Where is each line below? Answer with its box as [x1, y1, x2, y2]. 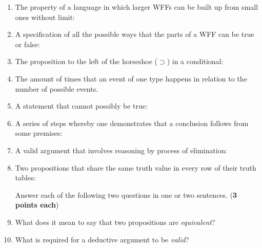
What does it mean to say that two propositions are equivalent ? [15, 216, 215, 227]
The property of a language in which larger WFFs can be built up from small [15, 2, 258, 12]
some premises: [15, 128, 63, 138]
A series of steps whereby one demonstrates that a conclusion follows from [15, 117, 249, 128]
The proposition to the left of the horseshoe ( [15, 56, 157, 67]
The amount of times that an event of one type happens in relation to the [15, 73, 247, 84]
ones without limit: [15, 11, 75, 22]
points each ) [15, 199, 59, 210]
